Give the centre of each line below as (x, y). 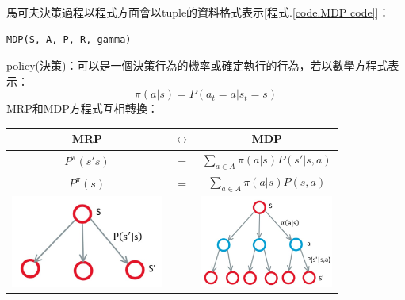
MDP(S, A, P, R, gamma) (69, 39)
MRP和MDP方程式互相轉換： (82, 108)
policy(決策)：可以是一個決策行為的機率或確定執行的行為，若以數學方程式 (197, 65)
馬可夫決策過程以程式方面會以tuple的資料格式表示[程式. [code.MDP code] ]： (198, 12)
